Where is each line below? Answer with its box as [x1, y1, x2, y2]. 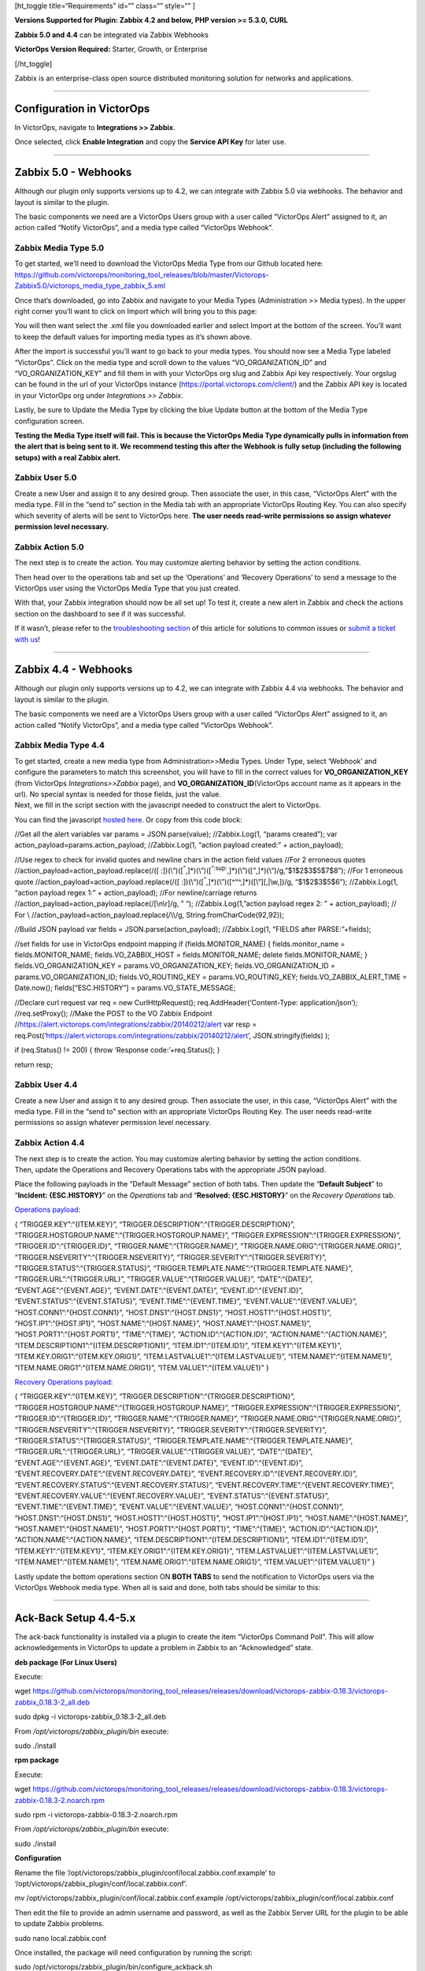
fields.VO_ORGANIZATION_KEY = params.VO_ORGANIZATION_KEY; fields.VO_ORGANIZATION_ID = [14, 961, 336, 971]
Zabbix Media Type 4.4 [14, 740, 105, 751]
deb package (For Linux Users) [14, 1657, 117, 1667]
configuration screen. [14, 416, 84, 426]
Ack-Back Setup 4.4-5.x [14, 1611, 136, 1624]
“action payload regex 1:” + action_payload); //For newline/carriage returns [14, 888, 257, 898]
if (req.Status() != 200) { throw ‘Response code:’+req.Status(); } [14, 1045, 220, 1055]
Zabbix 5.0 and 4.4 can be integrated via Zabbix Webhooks [14, 30, 209, 39]
